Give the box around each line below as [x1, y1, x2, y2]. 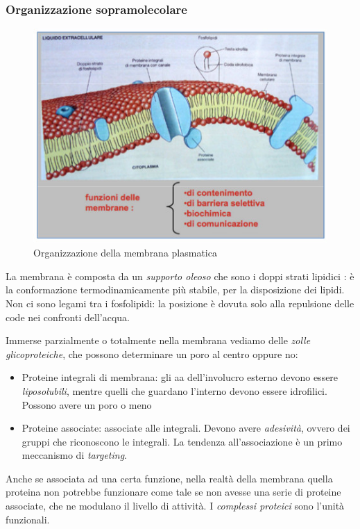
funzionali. [6, 512, 50, 526]
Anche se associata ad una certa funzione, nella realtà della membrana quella [6, 471, 333, 485]
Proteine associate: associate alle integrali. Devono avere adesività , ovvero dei [22, 421, 350, 435]
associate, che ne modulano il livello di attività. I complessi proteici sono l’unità [6, 498, 345, 513]
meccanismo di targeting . [22, 448, 128, 462]
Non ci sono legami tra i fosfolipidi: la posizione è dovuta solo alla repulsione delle [6, 295, 354, 310]
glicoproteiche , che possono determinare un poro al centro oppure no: [6, 346, 298, 361]
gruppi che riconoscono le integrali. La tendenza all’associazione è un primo [22, 434, 343, 448]
